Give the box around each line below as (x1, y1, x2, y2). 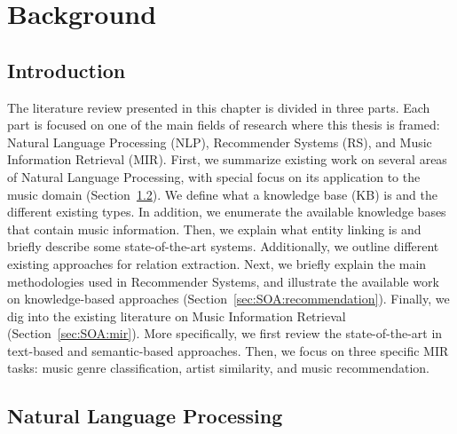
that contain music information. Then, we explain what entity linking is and (7, 219, 422, 238)
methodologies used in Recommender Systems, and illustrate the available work (7, 272, 439, 290)
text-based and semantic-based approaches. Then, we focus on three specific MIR (7, 341, 449, 359)
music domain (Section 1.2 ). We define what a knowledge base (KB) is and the (7, 185, 437, 203)
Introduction (7, 56, 126, 83)
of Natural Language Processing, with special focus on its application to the (7, 167, 421, 185)
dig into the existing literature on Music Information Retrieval (7, 306, 346, 325)
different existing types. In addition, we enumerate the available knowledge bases (7, 202, 446, 221)
